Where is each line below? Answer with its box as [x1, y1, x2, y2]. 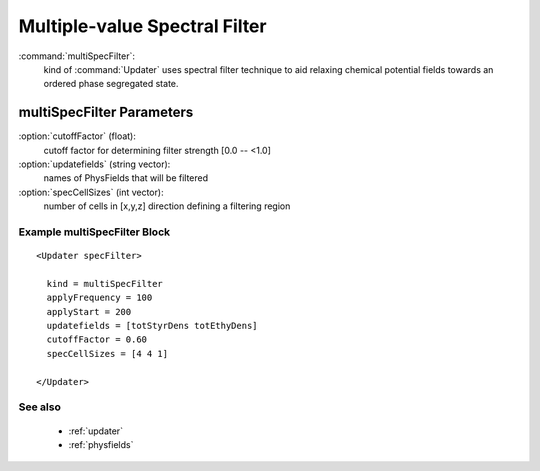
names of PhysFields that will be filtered [43, 172, 209, 184]
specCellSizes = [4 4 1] [46, 348, 169, 359]
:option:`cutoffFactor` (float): [18, 130, 137, 142]
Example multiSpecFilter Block [18, 225, 171, 239]
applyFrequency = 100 [46, 292, 153, 304]
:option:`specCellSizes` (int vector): [18, 186, 164, 198]
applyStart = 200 [46, 306, 132, 317]
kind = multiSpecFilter [46, 278, 164, 289]
